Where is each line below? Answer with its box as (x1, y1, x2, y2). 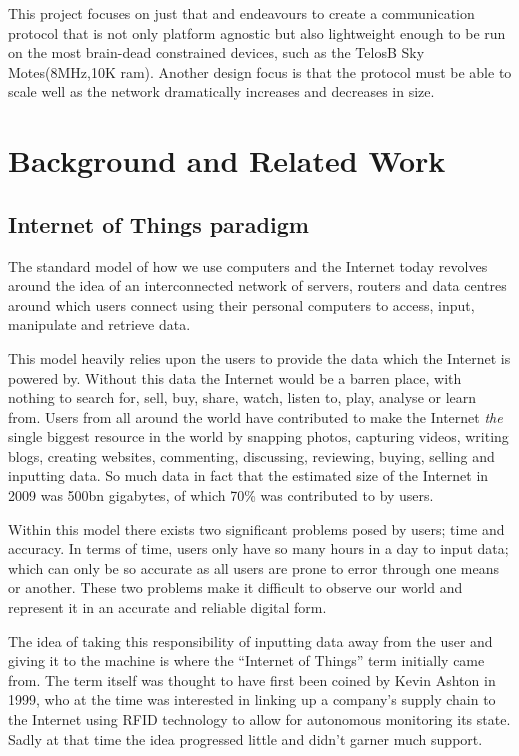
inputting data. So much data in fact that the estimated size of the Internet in (8, 465, 489, 486)
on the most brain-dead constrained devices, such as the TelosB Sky (8, 42, 425, 63)
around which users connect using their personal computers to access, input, (8, 294, 475, 315)
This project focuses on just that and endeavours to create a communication (8, 3, 475, 23)
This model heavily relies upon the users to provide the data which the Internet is (8, 347, 511, 368)
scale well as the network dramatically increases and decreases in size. (8, 81, 435, 102)
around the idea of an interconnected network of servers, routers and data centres (8, 275, 507, 296)
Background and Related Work (8, 140, 446, 181)
